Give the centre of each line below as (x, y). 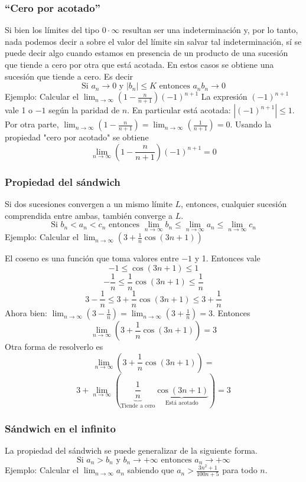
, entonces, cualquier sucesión (234, 204)
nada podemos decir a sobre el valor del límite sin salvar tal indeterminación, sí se (153, 41)
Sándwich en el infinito (60, 428)
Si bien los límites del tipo (52, 30)
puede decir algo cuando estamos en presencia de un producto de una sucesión (147, 53)
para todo (240, 470)
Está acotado (182, 403)
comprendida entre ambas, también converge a (89, 215)
